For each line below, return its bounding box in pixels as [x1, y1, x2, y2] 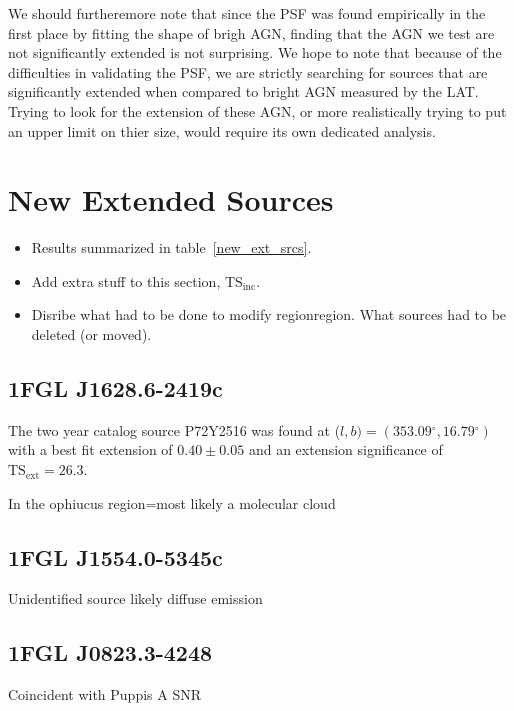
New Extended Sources [8, 179, 334, 220]
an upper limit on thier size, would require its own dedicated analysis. [8, 120, 436, 141]
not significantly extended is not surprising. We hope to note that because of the [8, 42, 502, 63]
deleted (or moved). [31, 324, 152, 345]
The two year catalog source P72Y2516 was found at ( [8, 419, 341, 440]
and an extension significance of [248, 439, 443, 460]
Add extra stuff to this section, [31, 270, 221, 291]
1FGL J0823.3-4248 [8, 637, 213, 668]
